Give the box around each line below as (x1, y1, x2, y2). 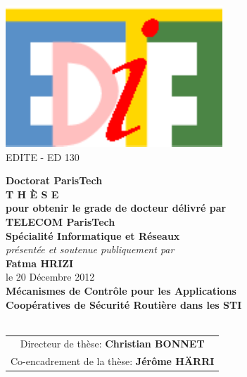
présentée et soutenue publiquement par (6, 242, 175, 257)
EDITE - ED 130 (6, 149, 80, 164)
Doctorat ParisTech (6, 173, 103, 188)
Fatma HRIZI (6, 255, 74, 270)
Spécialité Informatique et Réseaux (6, 228, 180, 243)
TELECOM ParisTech (6, 214, 115, 229)
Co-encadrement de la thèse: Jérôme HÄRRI (11, 354, 215, 369)
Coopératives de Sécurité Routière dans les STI (6, 297, 242, 312)
